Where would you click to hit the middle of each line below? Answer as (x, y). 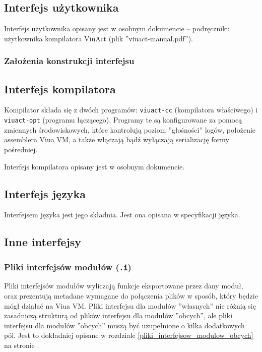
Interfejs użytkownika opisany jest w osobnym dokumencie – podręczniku (117, 28)
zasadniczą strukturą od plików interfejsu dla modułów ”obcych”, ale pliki (118, 315)
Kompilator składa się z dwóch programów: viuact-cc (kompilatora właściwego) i (131, 110)
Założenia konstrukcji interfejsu (69, 61)
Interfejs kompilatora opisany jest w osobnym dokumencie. (94, 166)
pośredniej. (21, 149)
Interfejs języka (45, 193)
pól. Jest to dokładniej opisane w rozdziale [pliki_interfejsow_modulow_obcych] (129, 335)
